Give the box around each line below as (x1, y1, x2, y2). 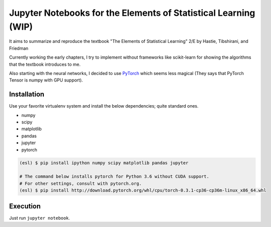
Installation (9, 90, 44, 99)
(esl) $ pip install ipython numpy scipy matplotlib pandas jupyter (19, 160, 189, 165)
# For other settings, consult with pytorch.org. (19, 181, 142, 186)
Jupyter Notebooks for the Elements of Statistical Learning (9, 7, 256, 18)
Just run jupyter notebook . (9, 215, 70, 221)
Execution (9, 202, 41, 210)
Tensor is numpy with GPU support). (9, 77, 83, 83)
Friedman (9, 45, 29, 51)
